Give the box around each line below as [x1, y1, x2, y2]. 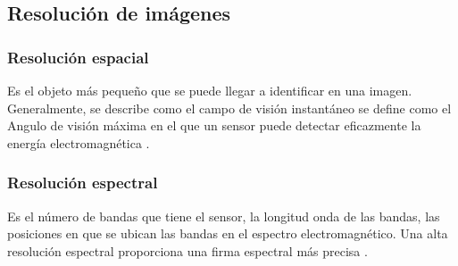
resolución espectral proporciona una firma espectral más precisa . [7, 241, 368, 260]
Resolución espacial [7, 46, 149, 68]
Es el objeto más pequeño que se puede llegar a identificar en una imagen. [7, 81, 412, 99]
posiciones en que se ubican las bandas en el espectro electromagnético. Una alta [7, 224, 448, 243]
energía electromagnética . [7, 133, 150, 152]
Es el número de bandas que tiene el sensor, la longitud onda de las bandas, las [7, 206, 440, 225]
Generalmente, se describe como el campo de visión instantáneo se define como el [7, 98, 452, 117]
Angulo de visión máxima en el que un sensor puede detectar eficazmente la [7, 116, 421, 135]
